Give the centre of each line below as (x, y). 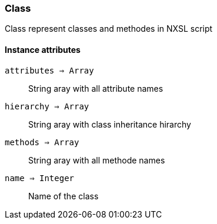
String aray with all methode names (97, 160)
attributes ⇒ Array (49, 70)
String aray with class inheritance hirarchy (110, 124)
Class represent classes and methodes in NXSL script (109, 29)
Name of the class (64, 196)
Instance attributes (43, 49)
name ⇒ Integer (40, 178)
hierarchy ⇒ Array (47, 106)
